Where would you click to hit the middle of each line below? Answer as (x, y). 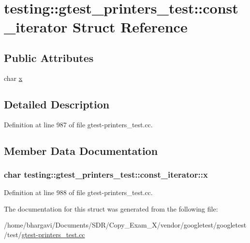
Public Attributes (49, 57)
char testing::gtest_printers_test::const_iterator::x (106, 174)
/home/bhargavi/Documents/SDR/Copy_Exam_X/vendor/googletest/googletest (125, 225)
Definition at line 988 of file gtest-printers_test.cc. (78, 192)
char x (13, 78)
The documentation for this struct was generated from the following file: (111, 208)
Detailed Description (57, 104)
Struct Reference (130, 27)
